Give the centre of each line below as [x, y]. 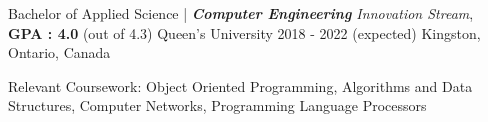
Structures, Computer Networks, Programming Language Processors [217, 105]
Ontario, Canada [59, 52]
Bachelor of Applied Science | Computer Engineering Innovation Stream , [241, 13]
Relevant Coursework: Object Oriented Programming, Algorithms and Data [240, 85]
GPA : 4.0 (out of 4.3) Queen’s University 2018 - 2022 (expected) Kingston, [244, 32]
